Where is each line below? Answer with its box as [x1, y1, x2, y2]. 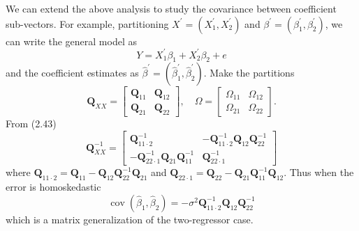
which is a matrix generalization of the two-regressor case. [6, 212, 254, 226]
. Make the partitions [203, 65, 295, 80]
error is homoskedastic [6, 180, 101, 194]
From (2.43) [6, 116, 57, 131]
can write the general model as [6, 33, 137, 48]
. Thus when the [284, 165, 354, 180]
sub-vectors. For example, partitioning [6, 16, 169, 31]
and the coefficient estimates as [6, 65, 139, 80]
